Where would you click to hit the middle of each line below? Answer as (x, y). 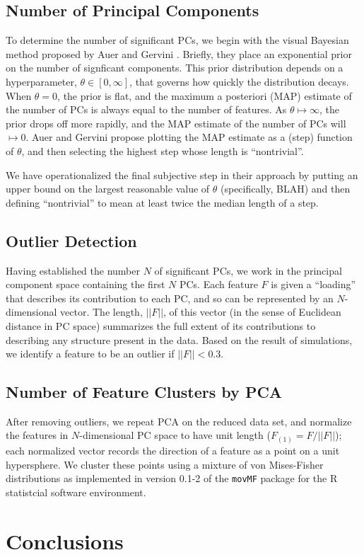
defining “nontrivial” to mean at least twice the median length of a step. (162, 202)
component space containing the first (86, 284)
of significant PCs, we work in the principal (248, 270)
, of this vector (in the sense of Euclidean (252, 312)
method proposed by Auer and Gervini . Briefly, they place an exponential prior (179, 53)
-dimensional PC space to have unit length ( (175, 435)
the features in (37, 435)
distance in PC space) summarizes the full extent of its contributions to (161, 325)
